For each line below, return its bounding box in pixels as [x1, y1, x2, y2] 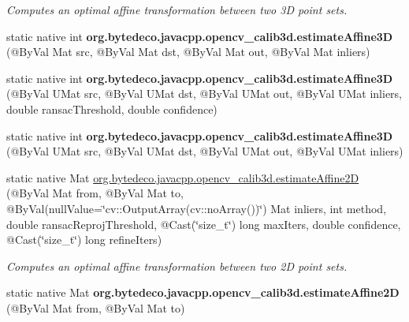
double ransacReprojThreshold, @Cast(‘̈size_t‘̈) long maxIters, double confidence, [6, 215, 401, 232]
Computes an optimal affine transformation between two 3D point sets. [6, 2, 348, 17]
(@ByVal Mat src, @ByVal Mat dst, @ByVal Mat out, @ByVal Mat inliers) [6, 43, 370, 60]
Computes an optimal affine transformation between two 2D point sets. [6, 257, 348, 274]
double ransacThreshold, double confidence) [6, 100, 218, 117]
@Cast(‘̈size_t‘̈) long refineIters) [6, 231, 162, 248]
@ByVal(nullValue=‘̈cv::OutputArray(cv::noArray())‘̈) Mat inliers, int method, [6, 200, 387, 216]
